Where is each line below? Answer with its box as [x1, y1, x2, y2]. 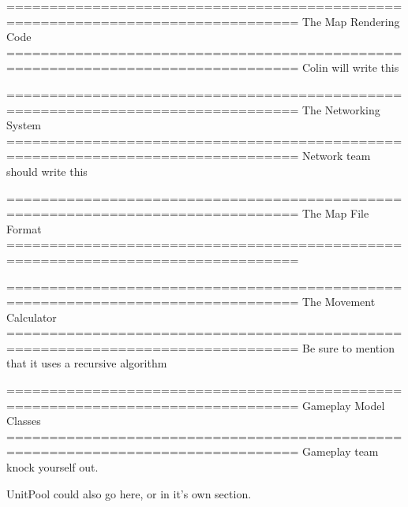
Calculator [6, 308, 57, 325]
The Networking [301, 101, 380, 117]
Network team [301, 147, 371, 164]
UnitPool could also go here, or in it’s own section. [6, 485, 252, 501]
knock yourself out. [6, 459, 99, 475]
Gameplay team [301, 443, 379, 460]
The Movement [301, 293, 376, 310]
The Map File [301, 205, 369, 222]
